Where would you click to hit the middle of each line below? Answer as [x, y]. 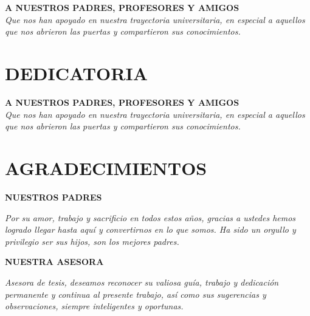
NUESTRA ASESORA [54, 262]
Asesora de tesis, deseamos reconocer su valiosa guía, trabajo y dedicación [142, 282]
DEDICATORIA [76, 73]
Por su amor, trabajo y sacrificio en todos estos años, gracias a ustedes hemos [150, 217]
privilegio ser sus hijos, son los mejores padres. [92, 241]
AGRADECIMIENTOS [106, 168]
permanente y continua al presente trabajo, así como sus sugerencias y [136, 294]
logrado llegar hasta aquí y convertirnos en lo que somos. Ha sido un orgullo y [150, 229]
